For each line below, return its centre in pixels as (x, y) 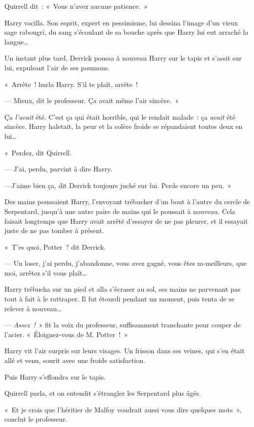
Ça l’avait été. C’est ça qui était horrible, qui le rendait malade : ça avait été (120, 117)
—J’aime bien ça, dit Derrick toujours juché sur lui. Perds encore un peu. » (118, 185)
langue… (17, 41)
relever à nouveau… (33, 308)
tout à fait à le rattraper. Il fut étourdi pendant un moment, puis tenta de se (119, 299)
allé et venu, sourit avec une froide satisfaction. (75, 360)
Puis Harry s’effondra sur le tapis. (55, 376)
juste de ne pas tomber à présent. (54, 230)
